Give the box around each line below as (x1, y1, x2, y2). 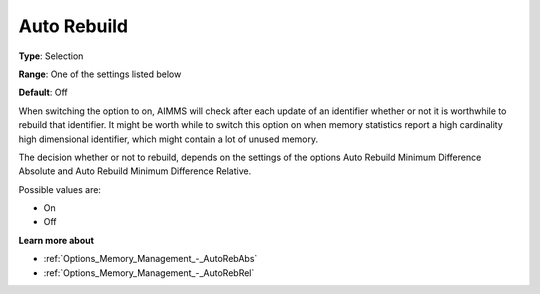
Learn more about (18, 234, 95, 246)
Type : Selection (18, 50, 84, 62)
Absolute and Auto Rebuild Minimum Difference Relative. (18, 165, 252, 177)
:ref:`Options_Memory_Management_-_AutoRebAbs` (43, 253, 258, 265)
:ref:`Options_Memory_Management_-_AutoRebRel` (43, 266, 255, 279)
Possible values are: (18, 183, 102, 195)
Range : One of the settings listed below (18, 68, 182, 80)
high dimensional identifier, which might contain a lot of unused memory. (18, 133, 319, 145)
